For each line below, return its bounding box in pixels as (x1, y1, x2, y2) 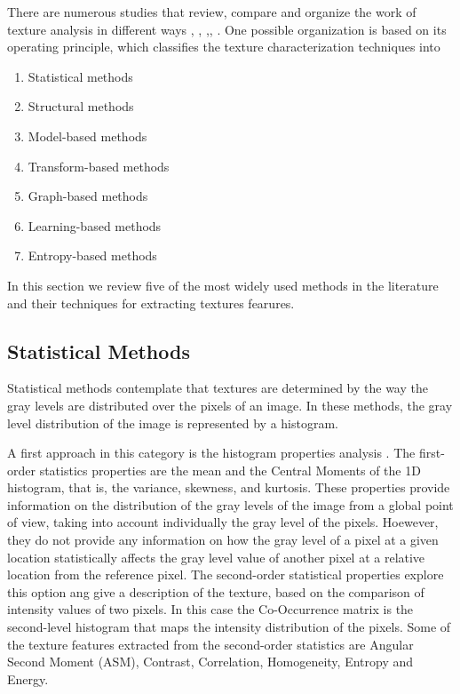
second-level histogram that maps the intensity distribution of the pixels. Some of (7, 618, 451, 636)
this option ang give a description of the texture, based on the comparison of (7, 582, 424, 601)
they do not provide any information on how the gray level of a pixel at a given (7, 530, 439, 549)
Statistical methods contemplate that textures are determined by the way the (7, 379, 428, 397)
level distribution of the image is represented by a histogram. (7, 413, 339, 432)
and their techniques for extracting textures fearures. (7, 293, 295, 312)
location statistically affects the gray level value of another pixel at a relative (7, 547, 425, 566)
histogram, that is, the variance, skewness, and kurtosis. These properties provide (7, 478, 450, 497)
